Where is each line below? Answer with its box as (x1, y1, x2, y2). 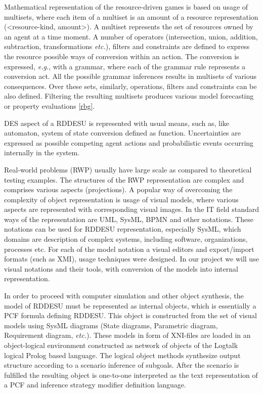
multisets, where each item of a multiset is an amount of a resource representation (4, 11, 258, 22)
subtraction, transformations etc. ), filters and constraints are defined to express (4, 41, 250, 52)
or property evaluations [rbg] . (4, 100, 95, 111)
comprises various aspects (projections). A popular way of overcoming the (4, 184, 233, 195)
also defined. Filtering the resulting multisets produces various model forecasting (4, 91, 254, 101)
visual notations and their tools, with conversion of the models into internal (4, 263, 238, 274)
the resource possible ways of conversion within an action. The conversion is (4, 51, 239, 61)
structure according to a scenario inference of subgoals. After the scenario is (4, 360, 239, 370)
